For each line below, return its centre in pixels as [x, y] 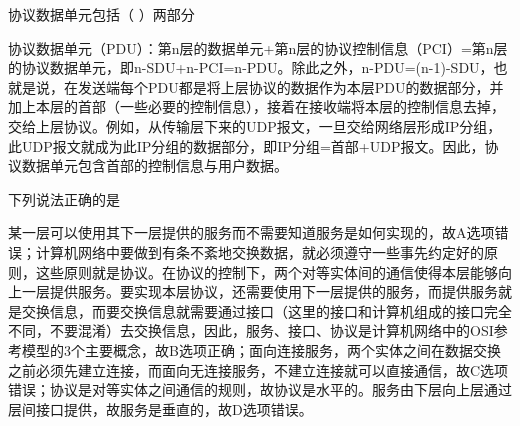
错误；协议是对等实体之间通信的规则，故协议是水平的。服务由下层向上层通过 [260, 389]
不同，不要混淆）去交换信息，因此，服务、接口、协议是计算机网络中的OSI [251, 330]
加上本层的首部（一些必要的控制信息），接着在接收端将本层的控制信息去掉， [256, 106]
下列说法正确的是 [64, 198]
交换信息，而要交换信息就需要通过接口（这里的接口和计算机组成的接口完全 [266, 310]
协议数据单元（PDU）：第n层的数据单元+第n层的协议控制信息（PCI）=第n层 [258, 47]
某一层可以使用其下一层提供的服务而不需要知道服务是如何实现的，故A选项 [251, 232]
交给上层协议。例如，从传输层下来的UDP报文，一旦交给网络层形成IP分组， [255, 125]
